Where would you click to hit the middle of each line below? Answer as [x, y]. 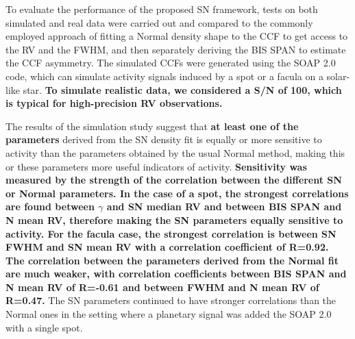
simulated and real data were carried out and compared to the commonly [159, 22]
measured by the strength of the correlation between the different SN [174, 180]
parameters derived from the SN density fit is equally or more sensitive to [164, 139]
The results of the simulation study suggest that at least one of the [152, 126]
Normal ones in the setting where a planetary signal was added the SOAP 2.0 [169, 314]
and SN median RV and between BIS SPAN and [224, 206]
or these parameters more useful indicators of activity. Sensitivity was [156, 166]
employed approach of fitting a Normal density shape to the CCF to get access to [177, 36]
